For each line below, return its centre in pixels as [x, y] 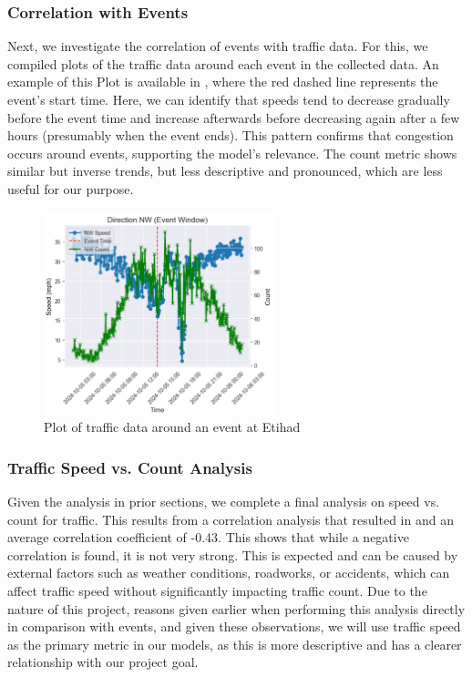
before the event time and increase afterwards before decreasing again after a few [234, 117]
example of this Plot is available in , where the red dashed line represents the [223, 82]
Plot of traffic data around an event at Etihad [172, 427]
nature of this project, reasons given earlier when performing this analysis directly [236, 608]
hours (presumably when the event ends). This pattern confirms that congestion [231, 135]
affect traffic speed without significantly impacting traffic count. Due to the [217, 591]
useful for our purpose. [71, 188]
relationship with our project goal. [103, 662]
